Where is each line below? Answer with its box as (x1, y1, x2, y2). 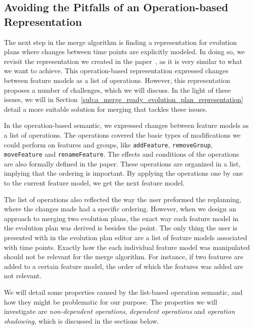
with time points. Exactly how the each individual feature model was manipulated (4, 242, 250, 252)
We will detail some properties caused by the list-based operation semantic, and (4, 287, 243, 297)
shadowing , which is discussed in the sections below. (4, 315, 159, 326)
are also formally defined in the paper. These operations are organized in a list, (4, 158, 241, 168)
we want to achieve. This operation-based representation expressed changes (4, 65, 229, 76)
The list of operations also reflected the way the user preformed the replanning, (4, 194, 241, 204)
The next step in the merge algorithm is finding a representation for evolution (4, 37, 237, 47)
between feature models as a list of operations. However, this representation (4, 75, 231, 85)
